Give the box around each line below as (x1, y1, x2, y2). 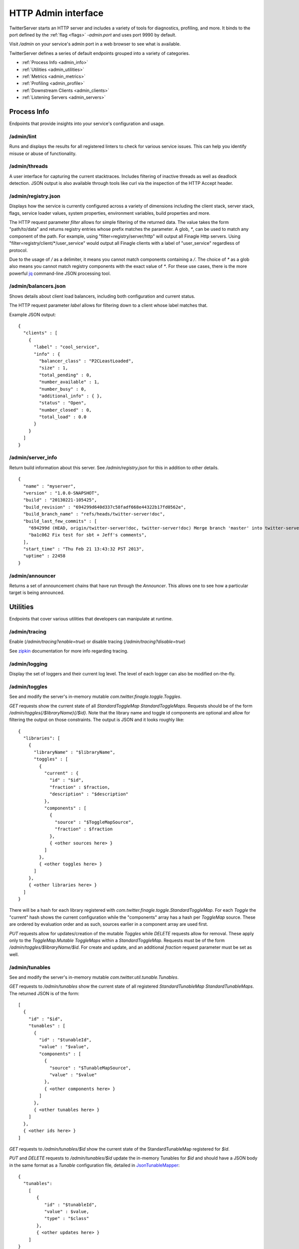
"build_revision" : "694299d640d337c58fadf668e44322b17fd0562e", (23, 504, 186, 510)
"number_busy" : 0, (39, 386, 87, 392)
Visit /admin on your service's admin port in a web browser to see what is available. (9, 41, 181, 47)
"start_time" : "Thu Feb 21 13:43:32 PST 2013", (23, 546, 145, 552)
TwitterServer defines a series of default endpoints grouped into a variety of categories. (9, 50, 190, 56)
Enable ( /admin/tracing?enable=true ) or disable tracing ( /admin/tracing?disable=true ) (9, 638, 186, 644)
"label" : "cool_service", (33, 344, 100, 350)
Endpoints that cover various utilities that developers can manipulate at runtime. (9, 616, 173, 622)
